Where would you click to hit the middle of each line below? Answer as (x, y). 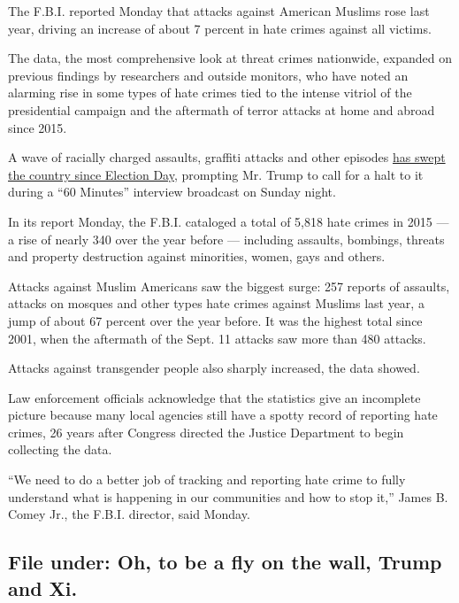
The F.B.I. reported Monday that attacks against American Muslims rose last (219, 11)
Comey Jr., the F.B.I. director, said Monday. (129, 514)
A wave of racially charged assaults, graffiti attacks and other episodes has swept (227, 157)
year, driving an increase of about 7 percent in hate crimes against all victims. (220, 28)
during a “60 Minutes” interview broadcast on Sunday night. (172, 192)
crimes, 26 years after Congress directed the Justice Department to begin (206, 432)
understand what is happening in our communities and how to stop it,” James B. (228, 496)
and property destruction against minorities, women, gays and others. (197, 256)
